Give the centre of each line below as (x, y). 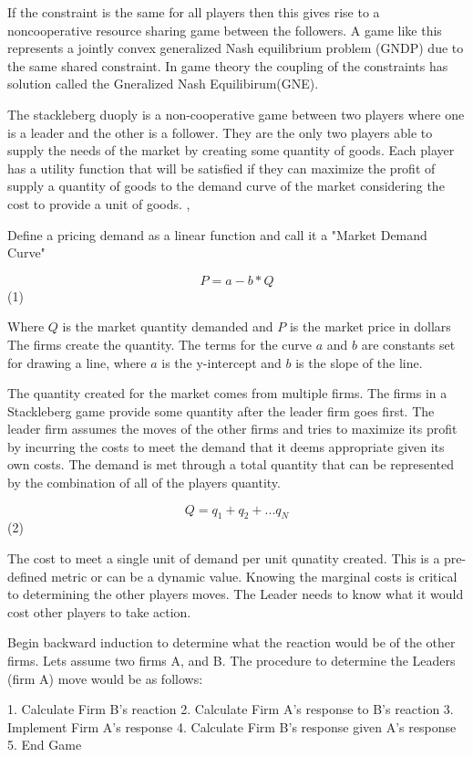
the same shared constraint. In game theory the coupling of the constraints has (228, 65)
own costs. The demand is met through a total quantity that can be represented (231, 464)
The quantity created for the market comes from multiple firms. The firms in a (227, 393)
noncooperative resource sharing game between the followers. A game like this (225, 30)
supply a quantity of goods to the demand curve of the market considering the (226, 186)
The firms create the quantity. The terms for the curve (159, 344)
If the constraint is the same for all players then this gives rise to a (194, 12)
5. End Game (45, 745)
